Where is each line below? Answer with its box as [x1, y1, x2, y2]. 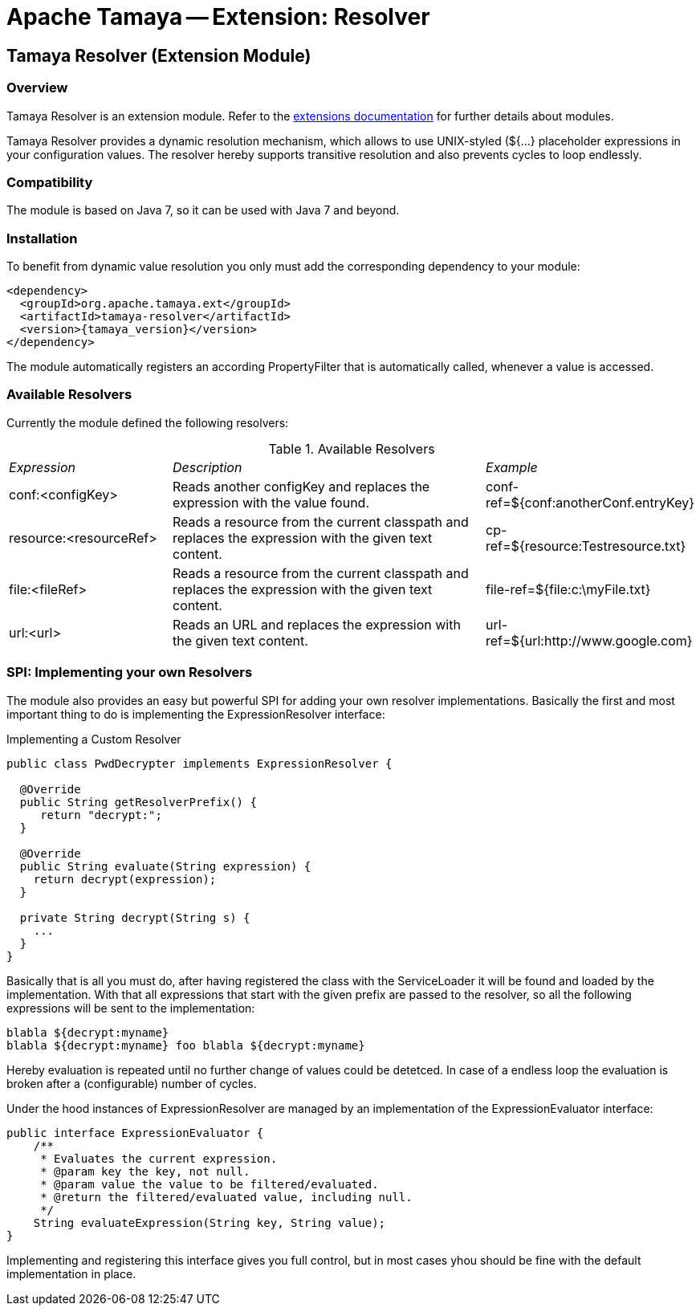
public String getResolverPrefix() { [19, 795, 257, 809]
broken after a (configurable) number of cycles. [6, 1076, 257, 1090]
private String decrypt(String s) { [19, 911, 250, 924]
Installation [6, 230, 78, 247]
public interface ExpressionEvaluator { [6, 1126, 264, 1139]
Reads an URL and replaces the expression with [173, 616, 461, 633]
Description [173, 458, 242, 475]
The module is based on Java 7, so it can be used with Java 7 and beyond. [6, 203, 400, 218]
